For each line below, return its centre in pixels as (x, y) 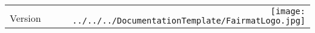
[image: (288, 11)
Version (25, 18)
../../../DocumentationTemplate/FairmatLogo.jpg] (189, 21)
